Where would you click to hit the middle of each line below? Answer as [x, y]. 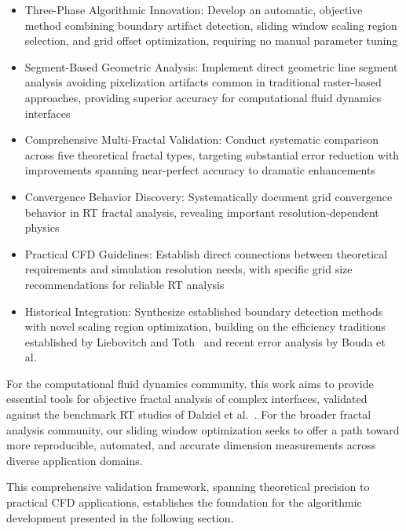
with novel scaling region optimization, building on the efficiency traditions [205, 326]
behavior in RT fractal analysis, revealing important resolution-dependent [202, 212]
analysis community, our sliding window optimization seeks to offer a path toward [203, 429]
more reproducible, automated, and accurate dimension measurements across [191, 445]
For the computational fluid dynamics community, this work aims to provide [190, 383]
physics [42, 227]
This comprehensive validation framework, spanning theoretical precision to [188, 487]
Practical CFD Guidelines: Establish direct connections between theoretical [206, 253]
